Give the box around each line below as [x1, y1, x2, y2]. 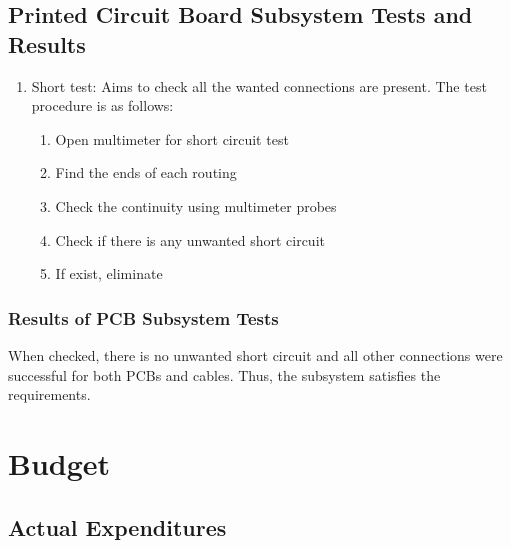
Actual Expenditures [8, 511, 227, 542]
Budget [8, 442, 111, 483]
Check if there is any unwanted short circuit [55, 229, 325, 250]
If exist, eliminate [55, 263, 163, 284]
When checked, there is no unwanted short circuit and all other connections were [8, 344, 503, 365]
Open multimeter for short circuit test [55, 128, 289, 149]
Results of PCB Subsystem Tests [8, 305, 279, 330]
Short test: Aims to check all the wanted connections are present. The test [31, 75, 487, 96]
